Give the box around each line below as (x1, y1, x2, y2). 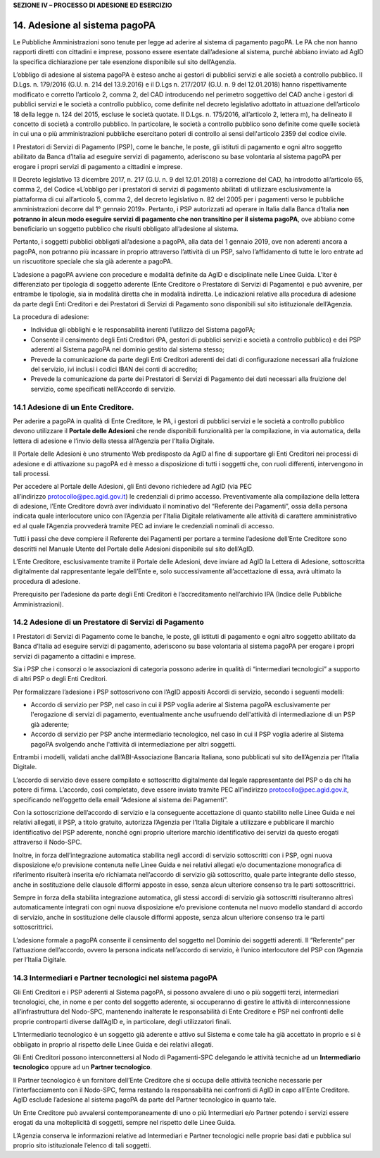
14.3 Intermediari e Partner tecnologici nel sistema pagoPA (13, 973, 218, 983)
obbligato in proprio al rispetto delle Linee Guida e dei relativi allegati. (13, 1040, 214, 1049)
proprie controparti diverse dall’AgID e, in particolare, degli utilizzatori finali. (13, 1017, 232, 1026)
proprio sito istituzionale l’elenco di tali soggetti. (13, 1141, 151, 1150)
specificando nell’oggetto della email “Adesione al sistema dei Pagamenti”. (13, 795, 229, 804)
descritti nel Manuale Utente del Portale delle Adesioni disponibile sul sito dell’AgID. (13, 544, 255, 553)
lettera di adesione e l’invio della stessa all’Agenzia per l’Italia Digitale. (13, 437, 215, 445)
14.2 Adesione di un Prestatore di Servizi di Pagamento (13, 617, 204, 627)
